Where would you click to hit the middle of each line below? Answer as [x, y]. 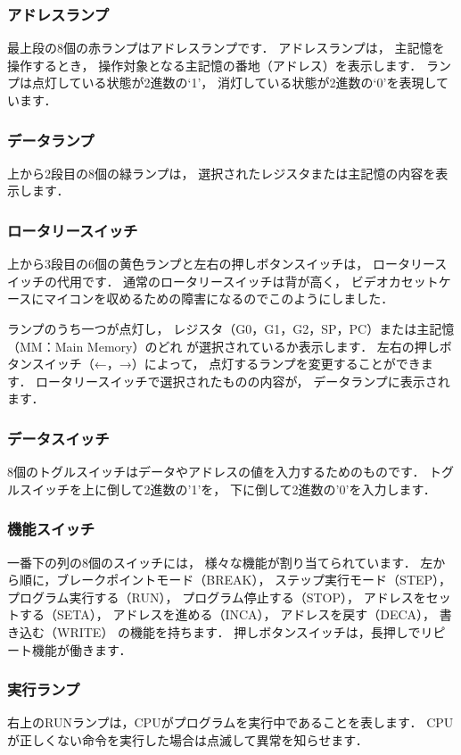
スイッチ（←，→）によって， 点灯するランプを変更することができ [226, 364]
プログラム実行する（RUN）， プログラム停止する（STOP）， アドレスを [217, 597]
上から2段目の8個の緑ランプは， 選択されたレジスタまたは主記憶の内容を [222, 173]
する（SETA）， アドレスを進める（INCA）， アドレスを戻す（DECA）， [227, 614]
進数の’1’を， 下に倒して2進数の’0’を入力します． [293, 489]
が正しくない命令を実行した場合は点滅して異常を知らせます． [188, 739]
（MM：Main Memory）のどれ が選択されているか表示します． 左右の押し [223, 346]
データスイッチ [58, 438]
